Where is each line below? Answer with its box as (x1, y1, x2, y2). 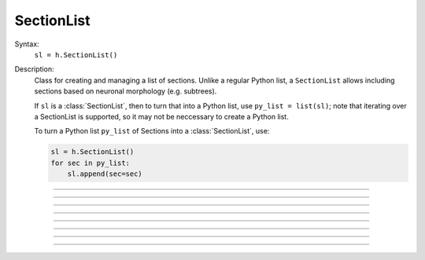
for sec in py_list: (50, 158, 130, 167)
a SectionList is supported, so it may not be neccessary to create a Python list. (34, 112, 289, 121)
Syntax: (14, 39, 39, 49)
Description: (14, 64, 54, 74)
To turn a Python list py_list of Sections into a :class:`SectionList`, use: (34, 126, 270, 136)
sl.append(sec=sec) (67, 170, 143, 178)
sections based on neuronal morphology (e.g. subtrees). (34, 86, 217, 96)
